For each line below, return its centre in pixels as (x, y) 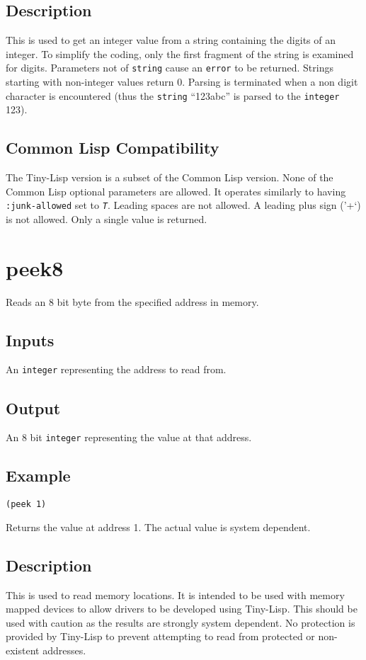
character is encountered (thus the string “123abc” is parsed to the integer (173, 95)
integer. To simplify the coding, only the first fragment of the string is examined (180, 53)
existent (23, 650)
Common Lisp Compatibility (113, 148)
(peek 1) (26, 505)
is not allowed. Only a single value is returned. (107, 218)
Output (33, 408)
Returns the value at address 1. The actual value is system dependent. (158, 527)
